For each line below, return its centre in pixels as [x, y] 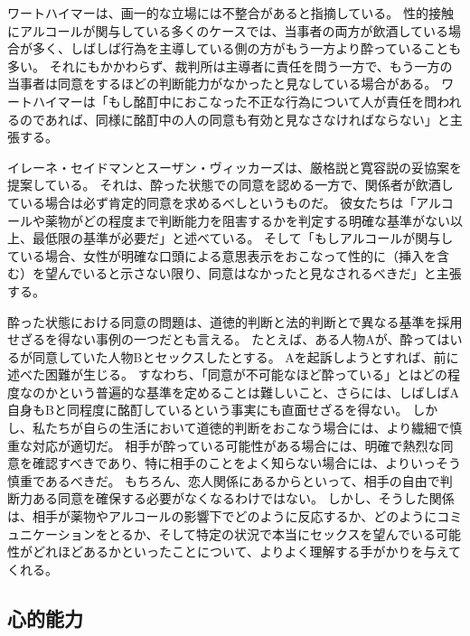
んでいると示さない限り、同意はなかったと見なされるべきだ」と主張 [259, 273]
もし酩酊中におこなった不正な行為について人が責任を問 [273, 101]
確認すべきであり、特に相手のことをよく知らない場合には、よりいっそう [247, 463]
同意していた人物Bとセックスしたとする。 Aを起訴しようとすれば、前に [245, 356]
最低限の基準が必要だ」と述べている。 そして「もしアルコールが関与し [243, 238]
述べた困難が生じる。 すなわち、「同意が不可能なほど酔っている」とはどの [227, 374]
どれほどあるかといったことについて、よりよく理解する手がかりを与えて [246, 552]
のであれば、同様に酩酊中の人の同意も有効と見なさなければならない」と [235, 119]
